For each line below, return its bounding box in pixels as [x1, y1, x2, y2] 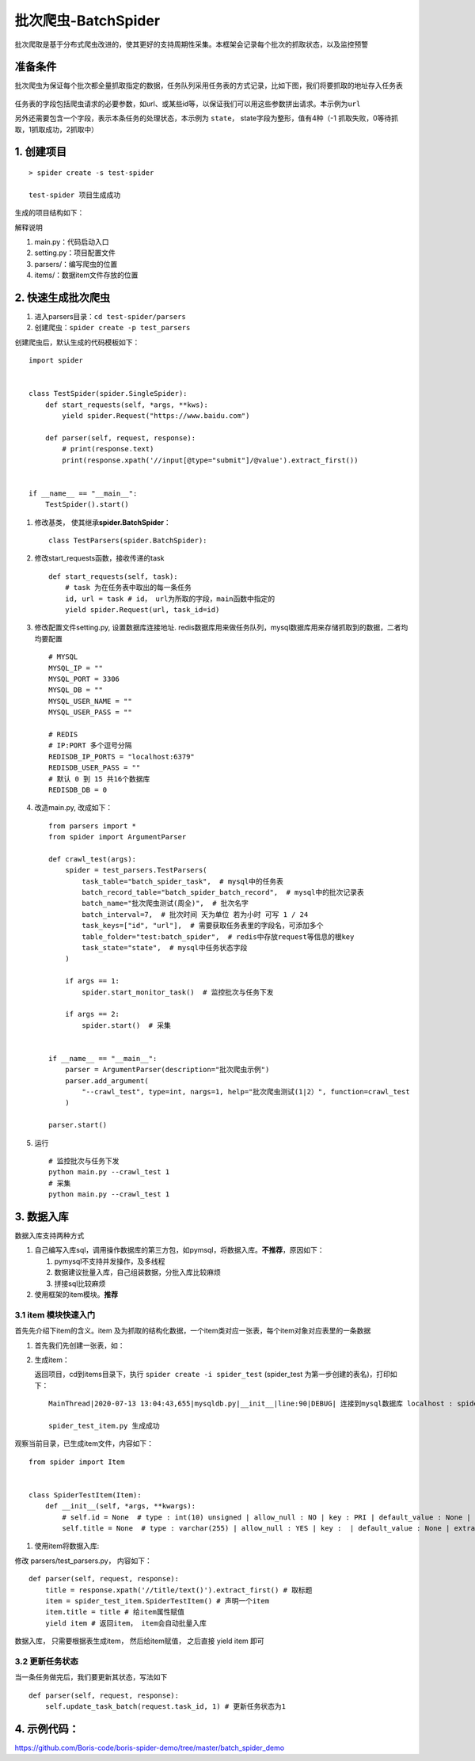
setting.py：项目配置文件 [34, 248, 116, 257]
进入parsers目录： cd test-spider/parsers [34, 312, 186, 321]
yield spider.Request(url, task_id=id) [64, 606, 220, 614]
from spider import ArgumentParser [48, 832, 187, 842]
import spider [28, 356, 83, 365]
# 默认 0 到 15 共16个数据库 [48, 774, 150, 783]
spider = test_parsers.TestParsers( [64, 865, 207, 875]
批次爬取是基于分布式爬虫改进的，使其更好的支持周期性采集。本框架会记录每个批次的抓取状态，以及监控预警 [14, 40, 368, 49]
